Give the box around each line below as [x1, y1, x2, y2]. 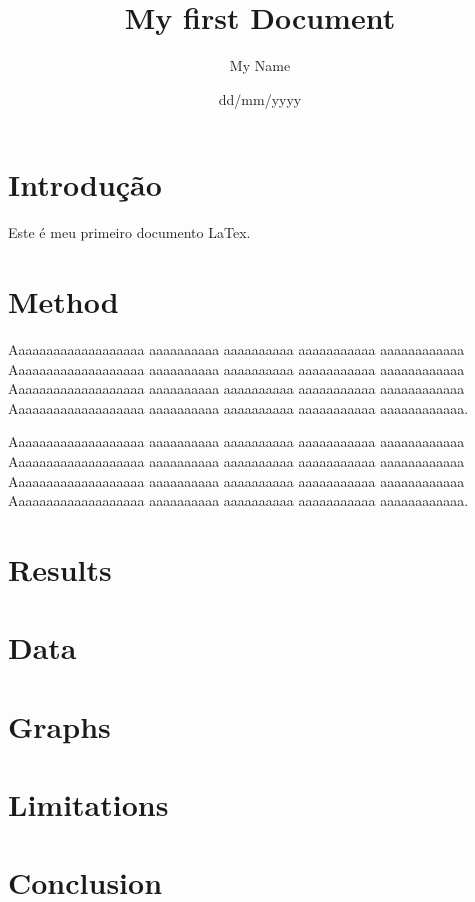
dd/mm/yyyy [218, 88, 302, 109]
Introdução [8, 164, 162, 205]
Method [8, 281, 119, 322]
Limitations [8, 784, 169, 825]
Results [8, 548, 112, 589]
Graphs [8, 705, 111, 746]
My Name [229, 55, 291, 76]
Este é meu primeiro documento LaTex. [8, 222, 251, 243]
